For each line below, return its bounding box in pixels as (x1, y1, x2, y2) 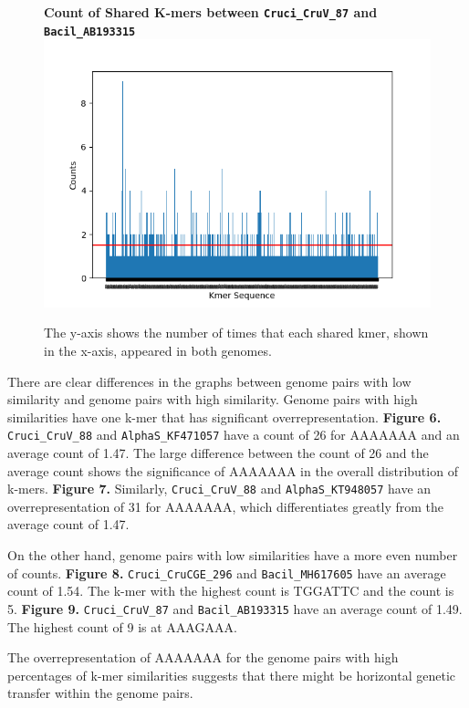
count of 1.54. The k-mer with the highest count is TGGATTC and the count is (7, 581, 454, 600)
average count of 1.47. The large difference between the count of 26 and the (7, 443, 429, 463)
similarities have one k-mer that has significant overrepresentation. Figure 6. (7, 407, 442, 426)
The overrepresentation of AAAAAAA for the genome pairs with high (7, 648, 399, 667)
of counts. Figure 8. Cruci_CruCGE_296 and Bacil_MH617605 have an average (7, 563, 446, 582)
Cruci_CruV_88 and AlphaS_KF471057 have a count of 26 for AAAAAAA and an (7, 425, 460, 444)
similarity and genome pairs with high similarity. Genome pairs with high (7, 390, 418, 409)
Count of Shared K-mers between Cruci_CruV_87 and (44, 3, 378, 21)
